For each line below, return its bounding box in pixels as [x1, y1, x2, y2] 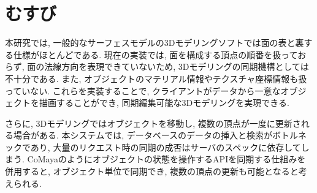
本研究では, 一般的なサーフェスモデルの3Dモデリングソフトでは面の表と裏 [5, 36, 304, 49]
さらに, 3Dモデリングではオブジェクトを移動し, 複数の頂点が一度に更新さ [5, 116, 301, 129]
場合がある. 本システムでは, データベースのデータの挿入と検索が [13, 129, 272, 142]
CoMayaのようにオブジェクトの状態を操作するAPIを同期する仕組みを [27, 153, 306, 165]
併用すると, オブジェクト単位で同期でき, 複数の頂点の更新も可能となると [5, 165, 299, 178]
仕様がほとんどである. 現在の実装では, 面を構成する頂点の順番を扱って [13, 48, 298, 61]
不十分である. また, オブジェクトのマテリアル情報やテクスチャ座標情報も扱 [5, 72, 307, 85]
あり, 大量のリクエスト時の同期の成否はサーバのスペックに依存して [30, 140, 301, 153]
